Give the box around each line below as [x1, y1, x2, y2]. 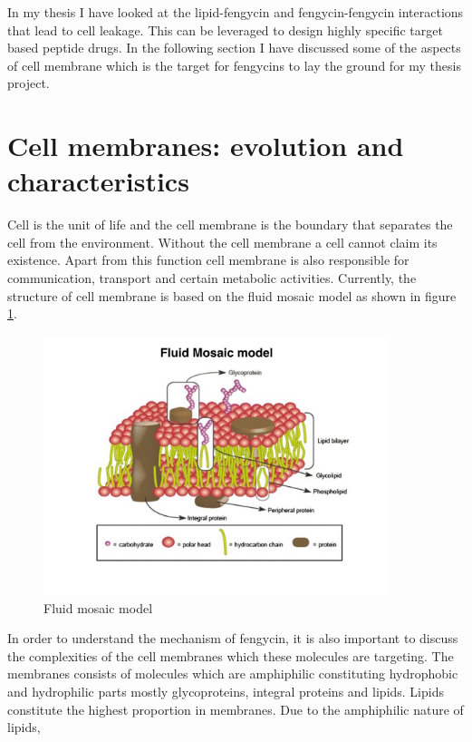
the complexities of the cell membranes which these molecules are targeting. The [7, 646, 454, 665]
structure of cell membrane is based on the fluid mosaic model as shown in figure [7, 286, 457, 305]
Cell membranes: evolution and [7, 127, 404, 164]
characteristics [7, 162, 189, 200]
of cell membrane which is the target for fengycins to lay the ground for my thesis [7, 55, 461, 74]
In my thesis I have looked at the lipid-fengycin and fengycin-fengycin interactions [7, 3, 464, 21]
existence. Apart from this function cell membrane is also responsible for [7, 250, 409, 269]
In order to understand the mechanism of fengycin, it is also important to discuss [7, 629, 458, 648]
